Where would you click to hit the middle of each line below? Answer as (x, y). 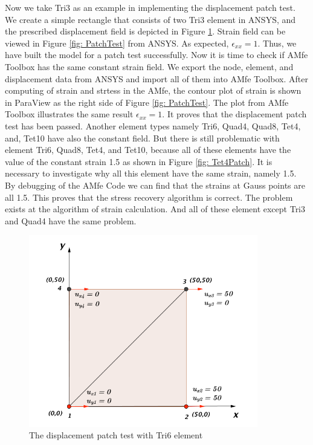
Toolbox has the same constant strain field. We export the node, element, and (149, 66)
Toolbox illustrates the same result (69, 114)
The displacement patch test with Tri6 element (116, 435)
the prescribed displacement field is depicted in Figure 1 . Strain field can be (145, 31)
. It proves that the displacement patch (234, 114)
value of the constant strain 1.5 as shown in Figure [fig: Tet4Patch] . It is (139, 161)
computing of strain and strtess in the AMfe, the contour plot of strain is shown (153, 90)
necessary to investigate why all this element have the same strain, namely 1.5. (151, 173)
